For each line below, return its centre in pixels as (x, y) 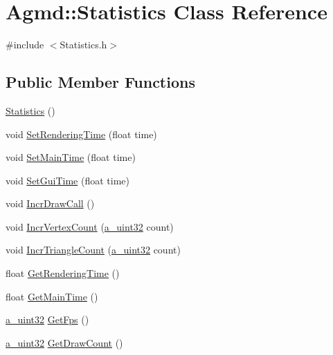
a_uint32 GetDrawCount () (64, 342)
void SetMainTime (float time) (71, 157)
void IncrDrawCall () (50, 203)
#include (25, 45)
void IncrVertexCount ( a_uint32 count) (90, 226)
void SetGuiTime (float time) (68, 180)
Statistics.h (83, 45)
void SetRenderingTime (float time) (81, 134)
